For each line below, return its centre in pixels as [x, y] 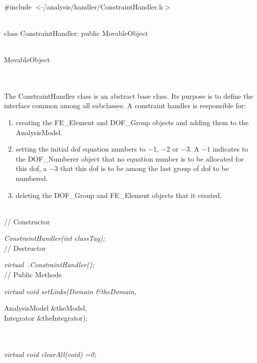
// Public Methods [33, 274]
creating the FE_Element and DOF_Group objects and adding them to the [132, 122]
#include [18, 6]
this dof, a [31, 168]
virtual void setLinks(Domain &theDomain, [70, 291]
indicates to [231, 149]
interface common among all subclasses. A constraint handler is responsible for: [125, 105]
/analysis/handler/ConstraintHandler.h [103, 6]
